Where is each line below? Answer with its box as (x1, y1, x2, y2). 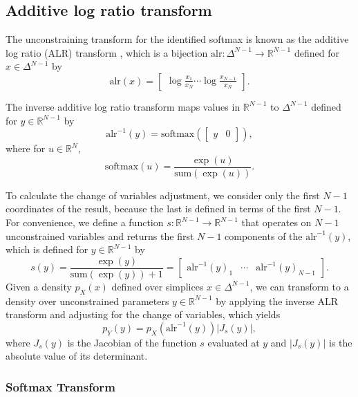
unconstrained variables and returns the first (6, 228, 194, 243)
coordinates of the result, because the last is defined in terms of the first (6, 201, 311, 216)
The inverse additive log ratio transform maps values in (6, 99, 241, 113)
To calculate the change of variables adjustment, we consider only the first (6, 187, 320, 202)
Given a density (6, 279, 72, 293)
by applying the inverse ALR (216, 293, 338, 308)
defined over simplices (111, 279, 204, 293)
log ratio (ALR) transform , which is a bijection (6, 45, 208, 59)
